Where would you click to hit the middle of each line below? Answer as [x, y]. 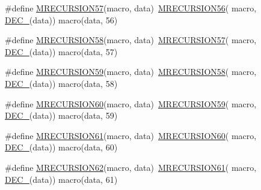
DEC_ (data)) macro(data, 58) [61, 83]
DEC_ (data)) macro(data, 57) [61, 51]
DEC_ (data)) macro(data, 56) [61, 19]
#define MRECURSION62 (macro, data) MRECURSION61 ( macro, [131, 167]
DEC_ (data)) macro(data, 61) [61, 179]
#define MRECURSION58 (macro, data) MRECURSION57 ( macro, [131, 40]
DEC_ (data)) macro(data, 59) [61, 115]
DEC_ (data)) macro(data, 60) [61, 147]
